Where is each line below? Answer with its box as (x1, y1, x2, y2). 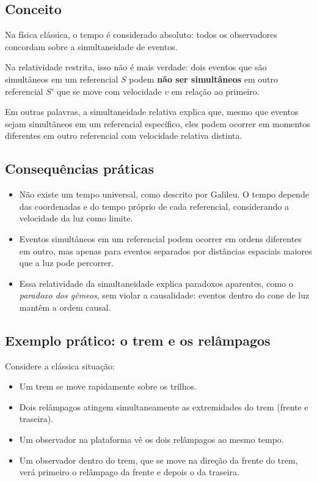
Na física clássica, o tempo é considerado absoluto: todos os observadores (5, 28, 278, 41)
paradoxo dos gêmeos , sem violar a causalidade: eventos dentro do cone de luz (19, 289, 310, 302)
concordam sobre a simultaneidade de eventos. (5, 40, 178, 53)
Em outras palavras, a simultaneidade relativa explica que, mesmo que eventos (5, 105, 299, 118)
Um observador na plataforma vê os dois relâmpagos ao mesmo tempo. (19, 433, 284, 446)
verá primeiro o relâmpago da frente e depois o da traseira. (19, 465, 239, 478)
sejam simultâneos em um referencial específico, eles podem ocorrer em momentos (5, 117, 310, 130)
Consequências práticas (5, 159, 155, 178)
